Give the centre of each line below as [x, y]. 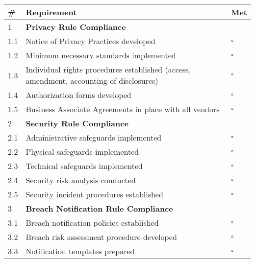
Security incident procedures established [94, 194]
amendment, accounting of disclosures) [92, 81]
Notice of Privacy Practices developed [90, 41]
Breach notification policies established [92, 223]
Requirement [51, 12]
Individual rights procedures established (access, [108, 69]
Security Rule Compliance [77, 123]
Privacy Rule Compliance [76, 27]
